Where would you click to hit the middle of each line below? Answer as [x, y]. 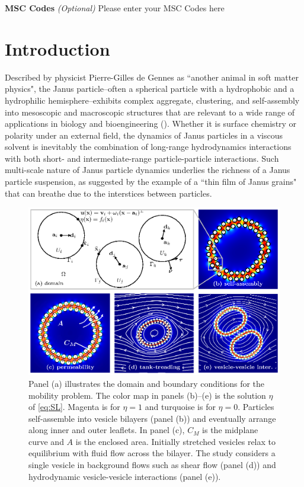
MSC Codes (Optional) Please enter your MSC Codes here [115, 8]
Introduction [57, 48]
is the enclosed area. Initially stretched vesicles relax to [176, 441]
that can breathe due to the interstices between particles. [108, 193]
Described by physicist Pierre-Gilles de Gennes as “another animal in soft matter [152, 77]
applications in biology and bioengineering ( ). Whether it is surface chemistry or [151, 124]
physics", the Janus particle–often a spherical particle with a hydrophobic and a [150, 89]
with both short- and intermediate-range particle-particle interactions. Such [142, 158]
